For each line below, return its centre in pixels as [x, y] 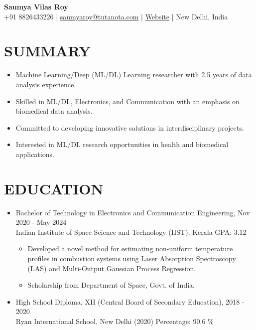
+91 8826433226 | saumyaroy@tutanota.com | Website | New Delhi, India [116, 16]
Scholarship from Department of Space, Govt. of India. [111, 285]
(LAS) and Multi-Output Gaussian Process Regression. [112, 268]
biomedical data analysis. [54, 111]
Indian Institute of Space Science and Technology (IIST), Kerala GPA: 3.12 [131, 232]
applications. [35, 154]
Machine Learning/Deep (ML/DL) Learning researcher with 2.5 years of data [134, 75]
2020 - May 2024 [41, 222]
